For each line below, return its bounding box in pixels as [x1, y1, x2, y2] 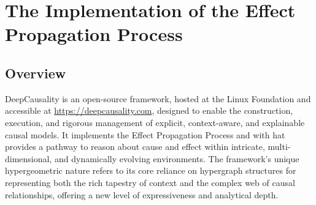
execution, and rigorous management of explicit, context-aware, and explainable [5, 116, 305, 129]
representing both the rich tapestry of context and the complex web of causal [5, 176, 295, 188]
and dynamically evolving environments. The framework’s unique [54, 152, 299, 165]
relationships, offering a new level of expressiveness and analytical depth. [5, 188, 279, 201]
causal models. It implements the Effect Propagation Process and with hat [5, 128, 285, 141]
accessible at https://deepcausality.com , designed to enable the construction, [5, 104, 293, 117]
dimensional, [5, 152, 52, 165]
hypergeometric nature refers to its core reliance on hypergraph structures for [5, 164, 296, 177]
